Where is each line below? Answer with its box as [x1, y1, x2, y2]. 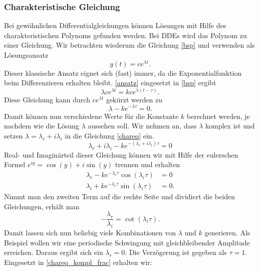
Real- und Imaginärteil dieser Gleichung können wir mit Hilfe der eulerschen [4, 149, 238, 160]
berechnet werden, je [186, 110, 250, 121]
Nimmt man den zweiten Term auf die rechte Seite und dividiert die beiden [4, 191, 235, 202]
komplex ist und [205, 120, 255, 131]
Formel [4, 159, 26, 170]
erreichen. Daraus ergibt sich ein [4, 247, 103, 257]
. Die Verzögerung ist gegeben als [125, 247, 227, 257]
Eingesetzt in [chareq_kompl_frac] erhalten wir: [4, 256, 152, 267]
